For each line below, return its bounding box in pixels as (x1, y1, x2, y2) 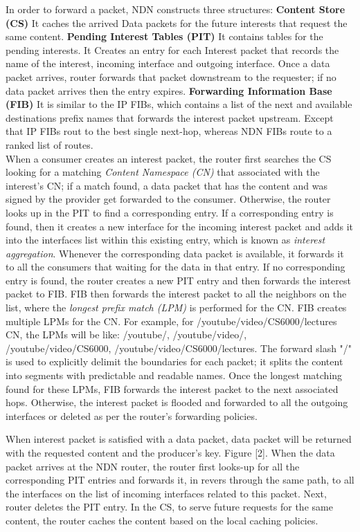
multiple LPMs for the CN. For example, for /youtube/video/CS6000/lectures (6, 313, 337, 328)
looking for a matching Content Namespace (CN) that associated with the (6, 165, 320, 179)
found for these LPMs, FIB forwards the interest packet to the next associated (6, 381, 339, 396)
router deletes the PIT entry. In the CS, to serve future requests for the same (6, 499, 333, 514)
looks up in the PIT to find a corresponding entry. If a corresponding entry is (6, 205, 334, 219)
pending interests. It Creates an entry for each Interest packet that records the (6, 42, 339, 57)
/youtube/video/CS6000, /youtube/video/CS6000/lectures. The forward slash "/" (6, 340, 352, 355)
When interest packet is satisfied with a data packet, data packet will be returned (6, 432, 352, 446)
